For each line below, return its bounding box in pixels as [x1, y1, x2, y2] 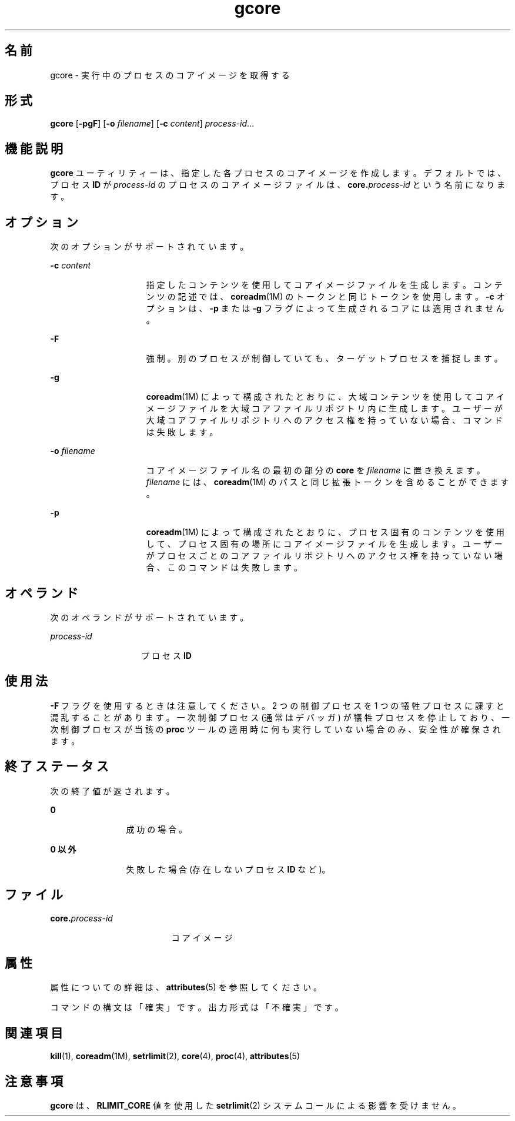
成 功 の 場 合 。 [126, 824, 188, 834]
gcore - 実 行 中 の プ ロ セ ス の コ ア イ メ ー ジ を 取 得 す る [50, 69, 290, 80]
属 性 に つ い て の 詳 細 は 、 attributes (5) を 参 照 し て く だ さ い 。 [50, 982, 322, 993]
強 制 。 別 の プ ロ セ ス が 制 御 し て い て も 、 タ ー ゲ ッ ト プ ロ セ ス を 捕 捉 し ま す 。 [146, 353, 503, 364]
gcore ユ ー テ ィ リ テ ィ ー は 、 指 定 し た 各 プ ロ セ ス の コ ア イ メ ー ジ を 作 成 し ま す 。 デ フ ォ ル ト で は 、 [50, 168, 506, 178]
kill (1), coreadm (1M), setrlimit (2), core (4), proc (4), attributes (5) [50, 1051, 300, 1062]
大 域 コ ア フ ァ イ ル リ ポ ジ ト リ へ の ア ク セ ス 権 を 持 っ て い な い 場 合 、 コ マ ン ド [146, 415, 503, 426]
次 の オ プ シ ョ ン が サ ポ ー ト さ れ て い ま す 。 [50, 241, 249, 252]
